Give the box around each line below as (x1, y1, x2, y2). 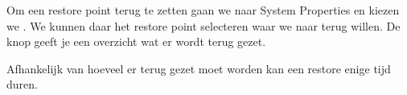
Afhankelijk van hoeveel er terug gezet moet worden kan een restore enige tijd (6, 60, 391, 76)
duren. (6, 76, 38, 93)
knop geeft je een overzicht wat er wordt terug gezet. (6, 33, 266, 50)
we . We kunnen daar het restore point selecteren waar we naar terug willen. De (6, 17, 401, 34)
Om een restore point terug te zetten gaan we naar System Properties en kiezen (6, 2, 400, 18)
